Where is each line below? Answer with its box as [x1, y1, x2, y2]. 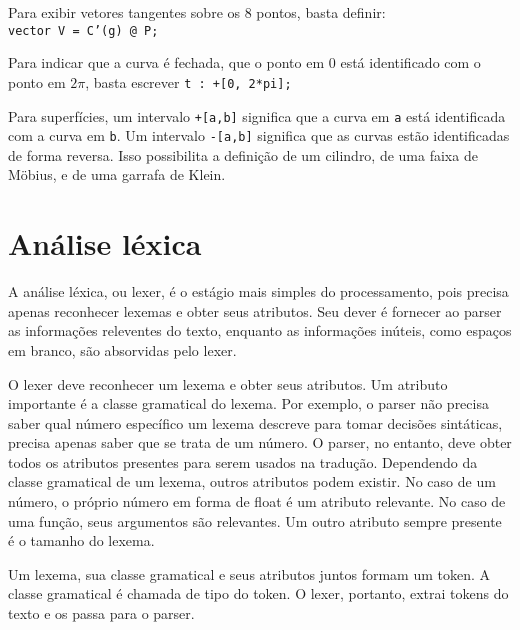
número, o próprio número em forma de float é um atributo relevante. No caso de [8, 491, 506, 512]
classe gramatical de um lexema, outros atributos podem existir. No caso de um [8, 471, 496, 492]
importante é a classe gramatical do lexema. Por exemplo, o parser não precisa [8, 393, 489, 414]
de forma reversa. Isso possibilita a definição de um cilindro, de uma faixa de [8, 144, 478, 165]
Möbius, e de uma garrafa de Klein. [8, 164, 226, 185]
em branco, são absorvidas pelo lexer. [8, 339, 237, 360]
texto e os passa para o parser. [8, 603, 195, 624]
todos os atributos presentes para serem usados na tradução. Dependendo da [8, 451, 478, 472]
